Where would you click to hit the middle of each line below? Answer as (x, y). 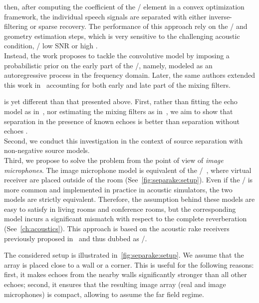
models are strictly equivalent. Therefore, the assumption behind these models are (129, 199)
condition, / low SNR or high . (51, 46)
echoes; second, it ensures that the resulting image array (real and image (115, 284)
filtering (16, 26)
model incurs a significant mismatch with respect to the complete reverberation (126, 219)
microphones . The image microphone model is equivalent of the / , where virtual (128, 170)
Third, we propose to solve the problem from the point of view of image (114, 160)
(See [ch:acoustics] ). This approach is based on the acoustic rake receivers (117, 228)
